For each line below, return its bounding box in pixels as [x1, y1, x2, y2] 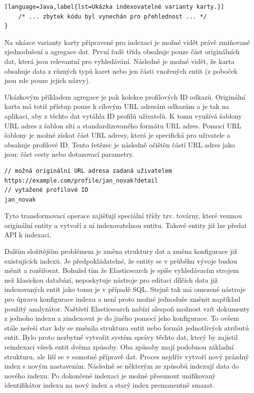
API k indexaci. [4, 229, 51, 240]
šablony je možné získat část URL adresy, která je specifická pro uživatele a [4, 130, 231, 140]
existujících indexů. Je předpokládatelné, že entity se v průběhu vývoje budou [4, 255, 237, 266]
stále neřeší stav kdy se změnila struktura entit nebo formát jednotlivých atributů [4, 322, 249, 332]
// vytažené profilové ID [4, 186, 88, 194]
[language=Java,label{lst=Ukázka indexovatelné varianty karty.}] [4, 3, 225, 10]
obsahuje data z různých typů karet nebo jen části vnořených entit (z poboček [4, 65, 238, 76]
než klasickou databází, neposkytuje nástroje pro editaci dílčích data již [4, 274, 218, 285]
